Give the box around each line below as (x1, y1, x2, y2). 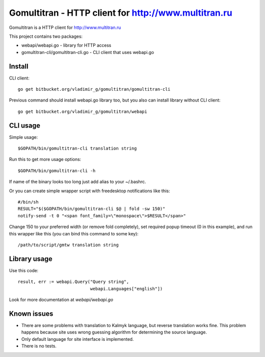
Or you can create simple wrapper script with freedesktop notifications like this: (9, 188, 170, 194)
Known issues (9, 309, 53, 318)
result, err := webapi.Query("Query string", (18, 279, 130, 284)
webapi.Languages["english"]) (90, 286, 163, 291)
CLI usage (9, 121, 41, 129)
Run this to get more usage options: (9, 156, 81, 162)
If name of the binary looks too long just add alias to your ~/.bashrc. (9, 179, 146, 185)
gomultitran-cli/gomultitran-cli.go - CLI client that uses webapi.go (21, 49, 154, 55)
